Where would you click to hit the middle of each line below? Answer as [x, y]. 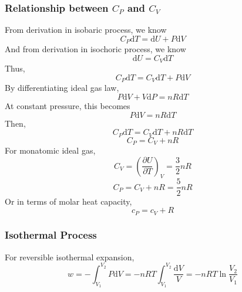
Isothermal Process [51, 235]
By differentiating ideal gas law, [62, 88]
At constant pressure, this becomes [68, 105]
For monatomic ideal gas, [50, 150]
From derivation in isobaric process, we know [86, 30]
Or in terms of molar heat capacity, [68, 201]
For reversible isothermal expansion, [70, 257]
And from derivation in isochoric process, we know [95, 49]
